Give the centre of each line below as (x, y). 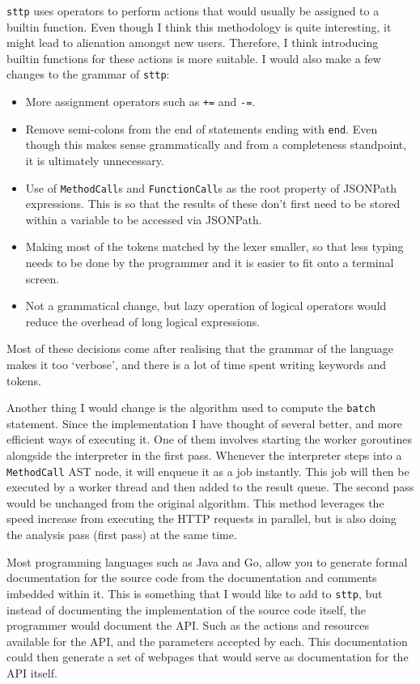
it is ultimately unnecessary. (95, 160)
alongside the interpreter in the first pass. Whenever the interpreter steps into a (204, 455)
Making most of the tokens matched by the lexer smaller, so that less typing (214, 246)
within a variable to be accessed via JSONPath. (144, 219)
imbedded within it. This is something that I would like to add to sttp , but (195, 593)
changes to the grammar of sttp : (88, 74)
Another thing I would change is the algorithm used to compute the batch (191, 408)
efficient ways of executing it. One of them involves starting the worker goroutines (209, 439)
